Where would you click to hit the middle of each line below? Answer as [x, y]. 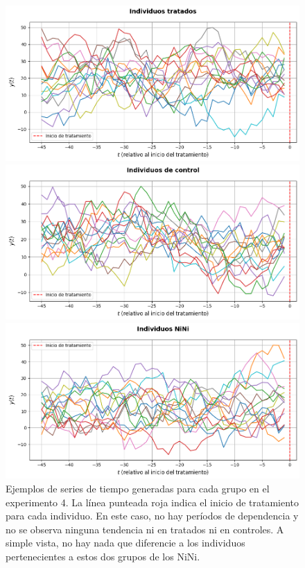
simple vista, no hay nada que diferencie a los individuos [125, 543]
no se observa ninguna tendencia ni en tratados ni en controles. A [145, 529]
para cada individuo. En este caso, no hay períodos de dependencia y [152, 516]
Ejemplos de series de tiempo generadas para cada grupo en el [138, 488]
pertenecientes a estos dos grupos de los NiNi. [103, 556]
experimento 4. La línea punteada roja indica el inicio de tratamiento [152, 502]
